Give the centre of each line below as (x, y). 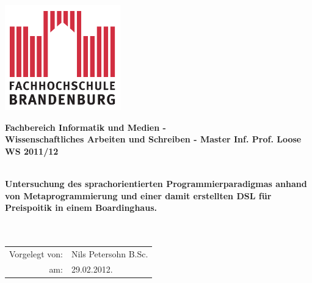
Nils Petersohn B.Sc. (110, 253)
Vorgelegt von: (36, 253)
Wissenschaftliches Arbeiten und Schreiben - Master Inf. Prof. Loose (153, 139)
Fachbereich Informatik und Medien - (85, 127)
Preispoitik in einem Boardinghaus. (81, 208)
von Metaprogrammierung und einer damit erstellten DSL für (138, 195)
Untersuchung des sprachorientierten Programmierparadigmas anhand (156, 184)
